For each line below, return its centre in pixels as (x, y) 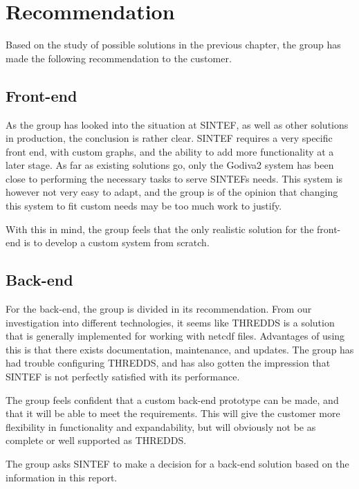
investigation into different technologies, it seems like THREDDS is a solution (170, 322)
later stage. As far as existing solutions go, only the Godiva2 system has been (170, 165)
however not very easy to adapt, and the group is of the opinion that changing (172, 192)
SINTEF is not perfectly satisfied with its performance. (123, 377)
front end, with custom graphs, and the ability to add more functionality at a (170, 151)
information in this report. (62, 477)
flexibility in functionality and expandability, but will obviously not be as (161, 426)
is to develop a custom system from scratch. (117, 242)
